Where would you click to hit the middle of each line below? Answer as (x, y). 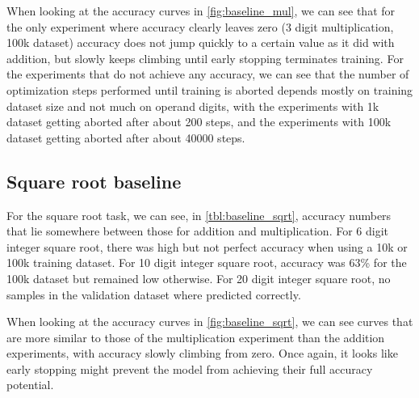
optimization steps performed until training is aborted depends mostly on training (210, 89)
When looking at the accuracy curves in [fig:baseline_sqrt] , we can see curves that (210, 322)
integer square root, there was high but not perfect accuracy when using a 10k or (207, 246)
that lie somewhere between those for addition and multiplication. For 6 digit (197, 231)
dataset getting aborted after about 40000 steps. (126, 137)
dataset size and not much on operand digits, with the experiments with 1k (193, 106)
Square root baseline (94, 181)
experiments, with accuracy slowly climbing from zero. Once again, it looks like (202, 353)
